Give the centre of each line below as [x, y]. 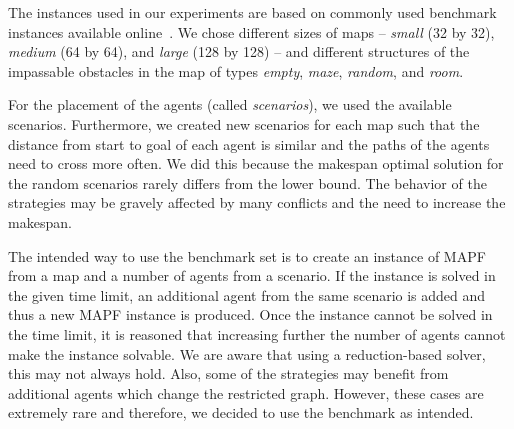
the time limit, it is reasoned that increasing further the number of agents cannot [257, 333]
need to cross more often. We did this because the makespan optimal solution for [256, 163]
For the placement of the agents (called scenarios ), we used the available [230, 104]
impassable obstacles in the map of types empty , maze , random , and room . [236, 70]
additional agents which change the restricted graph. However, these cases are [246, 392]
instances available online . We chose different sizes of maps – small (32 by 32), [251, 31]
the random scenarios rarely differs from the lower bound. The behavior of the [247, 182]
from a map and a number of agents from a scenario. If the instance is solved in [252, 275]
